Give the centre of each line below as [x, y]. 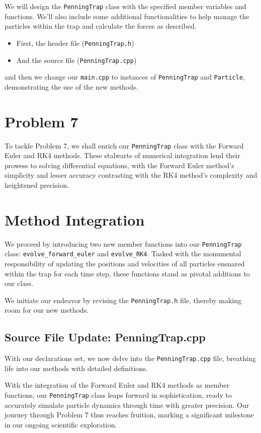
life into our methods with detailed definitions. [76, 368]
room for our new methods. [47, 310]
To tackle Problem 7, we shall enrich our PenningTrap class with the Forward [124, 145]
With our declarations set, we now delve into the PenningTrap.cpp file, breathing [130, 358]
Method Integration [75, 219]
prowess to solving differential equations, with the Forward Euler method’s [119, 165]
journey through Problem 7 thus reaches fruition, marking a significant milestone [129, 415]
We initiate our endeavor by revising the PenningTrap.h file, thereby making [123, 300]
